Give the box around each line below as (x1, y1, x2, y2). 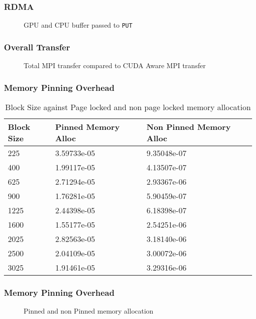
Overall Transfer (4, 40, 70, 53)
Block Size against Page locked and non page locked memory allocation (5, 101, 251, 113)
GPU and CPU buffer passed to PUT (24, 20, 132, 30)
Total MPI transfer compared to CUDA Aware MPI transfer (24, 60, 206, 71)
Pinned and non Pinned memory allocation (24, 306, 154, 316)
